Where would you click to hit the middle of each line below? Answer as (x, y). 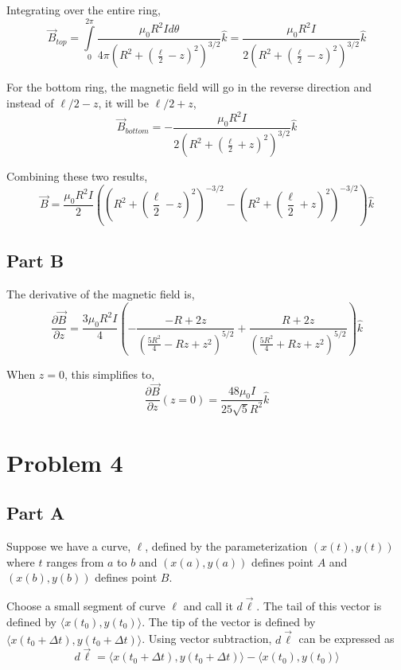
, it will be (123, 102)
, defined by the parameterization (226, 546)
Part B (35, 261)
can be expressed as (346, 639)
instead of (30, 102)
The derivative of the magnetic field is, (101, 294)
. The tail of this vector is (319, 606)
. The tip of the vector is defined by (229, 621)
